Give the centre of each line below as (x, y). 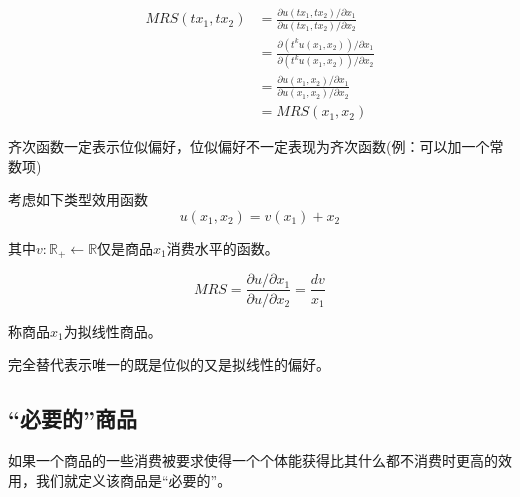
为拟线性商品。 (112, 330)
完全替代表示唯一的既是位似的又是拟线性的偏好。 (169, 364)
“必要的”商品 (72, 418)
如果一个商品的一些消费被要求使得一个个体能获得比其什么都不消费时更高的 (253, 459)
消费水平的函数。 (222, 248)
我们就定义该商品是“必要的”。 (133, 479)
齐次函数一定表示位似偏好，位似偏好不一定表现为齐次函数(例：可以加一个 (249, 146)
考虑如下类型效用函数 (78, 199)
